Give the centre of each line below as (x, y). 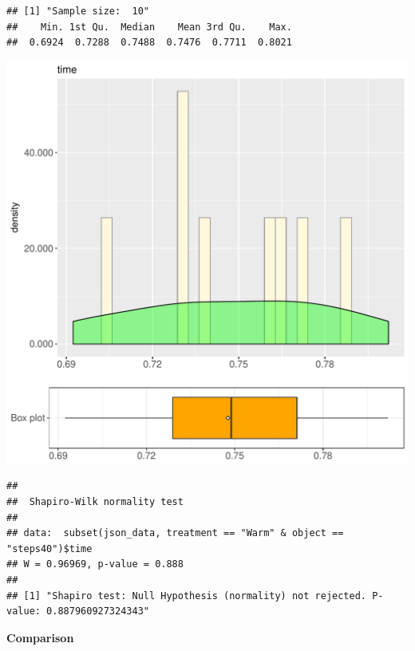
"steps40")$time (49, 548)
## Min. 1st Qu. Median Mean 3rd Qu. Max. (149, 27)
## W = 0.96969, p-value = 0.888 (95, 564)
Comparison (40, 637)
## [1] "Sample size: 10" (78, 11)
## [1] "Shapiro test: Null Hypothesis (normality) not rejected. (187, 596)
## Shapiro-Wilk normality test (95, 501)
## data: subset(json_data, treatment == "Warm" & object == (175, 533)
